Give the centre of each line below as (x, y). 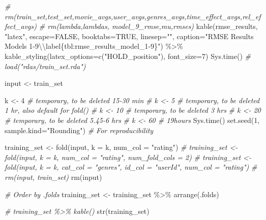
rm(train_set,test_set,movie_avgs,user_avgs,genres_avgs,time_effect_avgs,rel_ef (133, 16)
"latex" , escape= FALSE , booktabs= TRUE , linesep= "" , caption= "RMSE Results (129, 36)
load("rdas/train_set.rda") (45, 66)
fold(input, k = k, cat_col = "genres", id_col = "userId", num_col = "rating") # (131, 167)
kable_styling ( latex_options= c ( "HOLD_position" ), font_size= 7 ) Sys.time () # (128, 56)
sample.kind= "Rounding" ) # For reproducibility (79, 130)
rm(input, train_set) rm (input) (53, 177)
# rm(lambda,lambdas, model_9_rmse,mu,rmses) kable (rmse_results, (148, 26)
